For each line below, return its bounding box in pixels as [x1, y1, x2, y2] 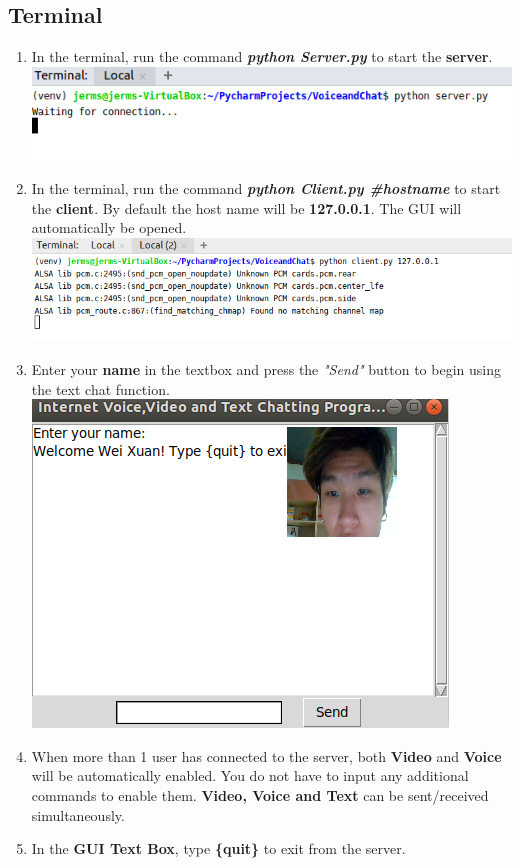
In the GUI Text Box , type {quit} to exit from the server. [31, 838, 406, 859]
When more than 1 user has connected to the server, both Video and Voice [31, 745, 502, 766]
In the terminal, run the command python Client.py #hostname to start [31, 177, 501, 198]
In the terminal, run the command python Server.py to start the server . [31, 46, 493, 67]
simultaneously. [31, 804, 125, 825]
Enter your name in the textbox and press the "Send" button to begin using [31, 358, 501, 379]
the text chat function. [31, 378, 170, 399]
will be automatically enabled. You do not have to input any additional [31, 765, 469, 786]
